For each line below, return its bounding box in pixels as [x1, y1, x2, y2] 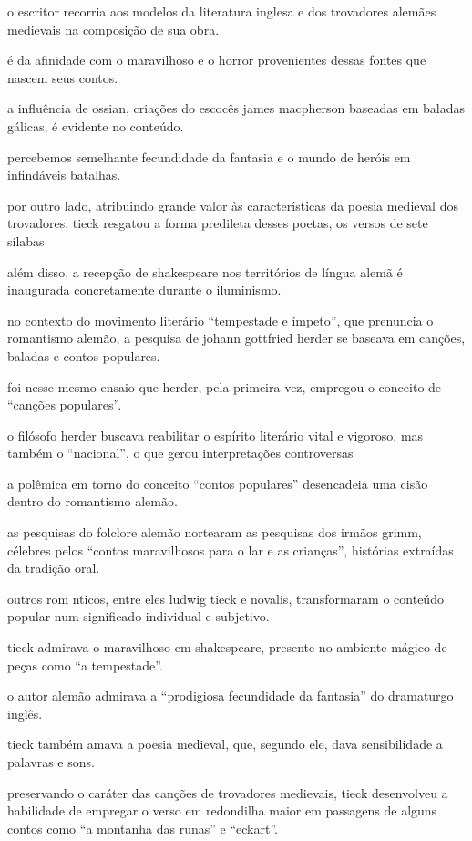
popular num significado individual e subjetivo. [7, 607, 270, 626]
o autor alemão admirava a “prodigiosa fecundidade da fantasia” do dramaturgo [7, 686, 454, 705]
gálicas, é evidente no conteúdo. [7, 116, 184, 135]
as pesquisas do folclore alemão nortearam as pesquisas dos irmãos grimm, [7, 523, 422, 542]
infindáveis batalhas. [7, 165, 121, 184]
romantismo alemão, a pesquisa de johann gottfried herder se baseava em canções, [7, 328, 466, 348]
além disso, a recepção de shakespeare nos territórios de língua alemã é [7, 262, 403, 281]
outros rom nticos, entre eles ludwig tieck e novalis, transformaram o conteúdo [7, 588, 444, 607]
